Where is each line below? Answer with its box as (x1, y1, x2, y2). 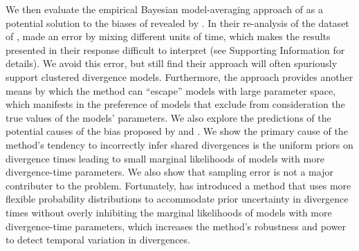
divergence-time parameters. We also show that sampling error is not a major (6, 165, 333, 179)
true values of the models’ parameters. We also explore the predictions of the (6, 110, 331, 124)
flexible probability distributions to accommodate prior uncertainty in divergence (6, 192, 349, 206)
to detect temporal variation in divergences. (6, 232, 190, 247)
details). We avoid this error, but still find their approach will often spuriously (6, 56, 338, 71)
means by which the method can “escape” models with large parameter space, (6, 83, 336, 97)
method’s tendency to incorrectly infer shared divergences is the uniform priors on (6, 137, 353, 151)
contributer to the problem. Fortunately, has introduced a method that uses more (6, 178, 351, 192)
